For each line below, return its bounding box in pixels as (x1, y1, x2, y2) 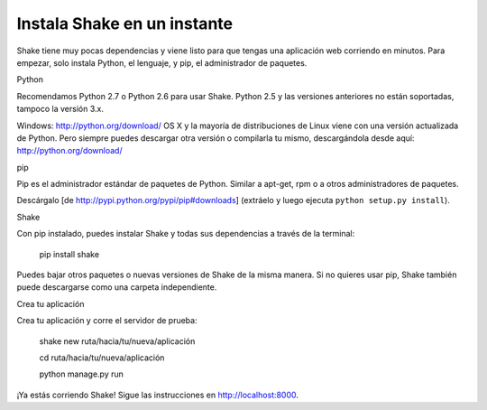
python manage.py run (39, 368, 124, 379)
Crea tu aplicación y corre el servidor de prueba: (16, 315, 198, 326)
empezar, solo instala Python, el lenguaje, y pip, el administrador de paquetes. (16, 57, 308, 68)
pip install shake (39, 248, 99, 259)
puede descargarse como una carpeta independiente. (16, 282, 217, 293)
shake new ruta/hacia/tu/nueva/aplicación (39, 335, 196, 347)
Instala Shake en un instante (16, 14, 234, 33)
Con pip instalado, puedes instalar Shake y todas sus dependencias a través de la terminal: (16, 228, 355, 239)
